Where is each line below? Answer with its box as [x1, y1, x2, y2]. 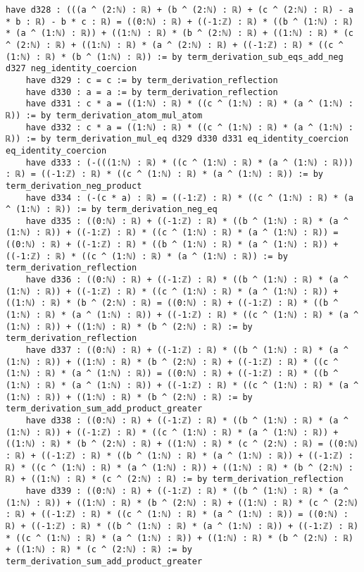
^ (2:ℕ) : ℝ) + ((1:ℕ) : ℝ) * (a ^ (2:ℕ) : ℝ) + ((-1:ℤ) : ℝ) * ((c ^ [6, 39, 344, 50]
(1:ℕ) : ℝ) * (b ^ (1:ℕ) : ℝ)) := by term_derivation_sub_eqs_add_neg [6, 51, 344, 62]
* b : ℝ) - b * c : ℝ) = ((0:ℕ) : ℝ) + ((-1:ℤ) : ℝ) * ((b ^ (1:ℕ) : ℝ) [6, 16, 353, 27]
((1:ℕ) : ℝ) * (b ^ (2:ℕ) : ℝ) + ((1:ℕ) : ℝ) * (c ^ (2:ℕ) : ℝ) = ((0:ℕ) [6, 439, 359, 449]
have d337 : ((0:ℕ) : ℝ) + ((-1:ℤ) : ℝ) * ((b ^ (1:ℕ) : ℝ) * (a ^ [25, 345, 349, 356]
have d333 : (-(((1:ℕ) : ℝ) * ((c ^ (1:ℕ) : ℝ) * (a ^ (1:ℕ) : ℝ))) [25, 157, 353, 168]
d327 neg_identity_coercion [6, 63, 137, 74]
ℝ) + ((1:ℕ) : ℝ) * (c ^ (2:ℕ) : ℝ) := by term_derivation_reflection [6, 474, 344, 485]
